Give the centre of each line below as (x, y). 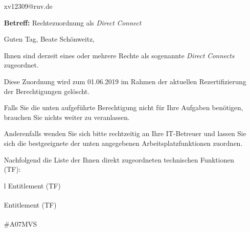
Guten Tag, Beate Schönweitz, (49, 39)
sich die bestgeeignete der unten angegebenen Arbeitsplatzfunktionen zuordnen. (123, 143)
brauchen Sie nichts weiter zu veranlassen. (67, 117)
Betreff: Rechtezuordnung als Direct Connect (73, 22)
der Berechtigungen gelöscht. (47, 91)
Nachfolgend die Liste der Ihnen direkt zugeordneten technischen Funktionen (119, 159)
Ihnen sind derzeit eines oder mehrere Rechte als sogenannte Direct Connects (119, 55)
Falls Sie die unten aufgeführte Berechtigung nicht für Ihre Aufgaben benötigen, (124, 107)
